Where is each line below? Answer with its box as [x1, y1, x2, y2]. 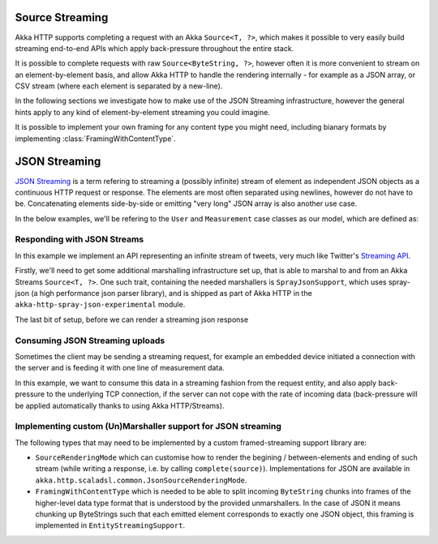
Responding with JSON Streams [15, 233, 144, 245]
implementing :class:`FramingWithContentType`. [15, 134, 176, 143]
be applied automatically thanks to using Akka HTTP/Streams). [15, 401, 225, 410]
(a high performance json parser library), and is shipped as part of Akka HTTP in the [31, 289, 312, 298]
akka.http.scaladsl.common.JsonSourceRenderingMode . [35, 475, 247, 485]
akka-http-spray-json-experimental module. [15, 300, 186, 310]
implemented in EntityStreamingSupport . [35, 520, 186, 530]
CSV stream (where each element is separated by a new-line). [15, 81, 223, 91]
